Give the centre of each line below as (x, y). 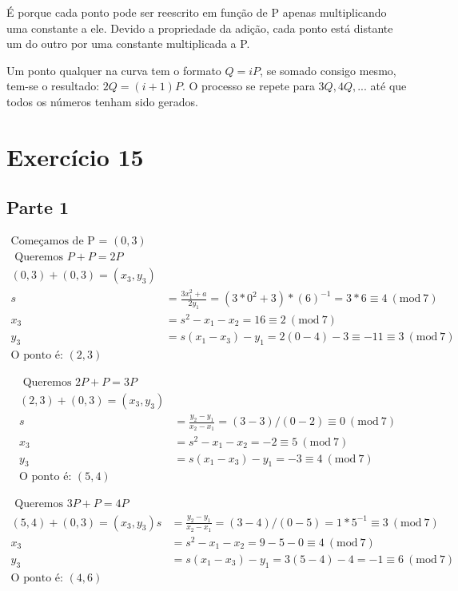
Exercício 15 (75, 156)
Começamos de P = (59, 242)
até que (388, 86)
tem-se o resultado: (53, 86)
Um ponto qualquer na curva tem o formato (114, 70)
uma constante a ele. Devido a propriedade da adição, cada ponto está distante (200, 28)
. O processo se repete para (248, 86)
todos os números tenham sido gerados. (103, 101)
